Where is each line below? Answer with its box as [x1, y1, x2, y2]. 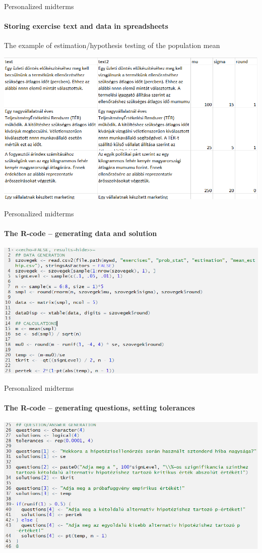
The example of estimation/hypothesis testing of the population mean [4, 40, 220, 51]
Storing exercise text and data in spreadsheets [4, 21, 168, 31]
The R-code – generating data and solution [4, 228, 157, 238]
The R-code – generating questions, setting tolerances [4, 402, 195, 412]
